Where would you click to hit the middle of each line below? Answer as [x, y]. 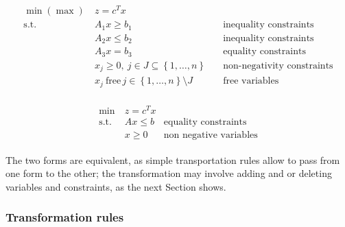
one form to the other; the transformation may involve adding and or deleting [169, 173]
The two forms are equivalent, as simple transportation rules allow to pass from [173, 159]
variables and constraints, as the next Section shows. [116, 186]
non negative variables [211, 135]
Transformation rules [65, 217]
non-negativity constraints [278, 65]
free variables [251, 81]
